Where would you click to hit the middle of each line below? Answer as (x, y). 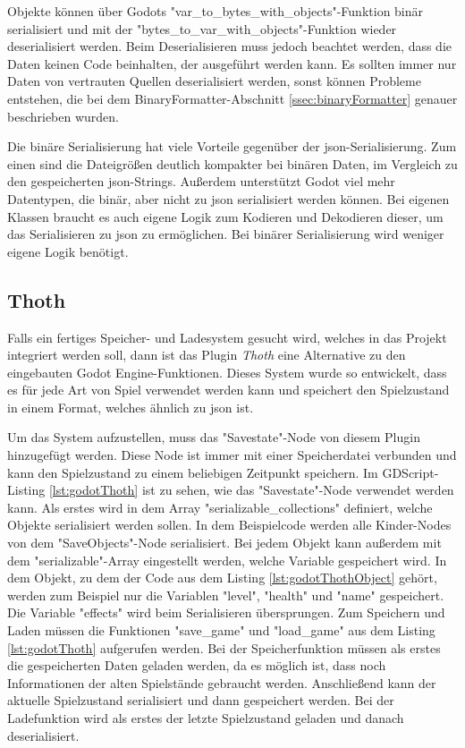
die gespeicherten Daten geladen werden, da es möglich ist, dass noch (197, 665)
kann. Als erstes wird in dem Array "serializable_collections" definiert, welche (220, 507)
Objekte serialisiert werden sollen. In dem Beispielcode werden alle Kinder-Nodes (229, 525)
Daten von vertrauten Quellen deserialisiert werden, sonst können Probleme (214, 81)
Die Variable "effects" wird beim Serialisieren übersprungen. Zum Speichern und (226, 612)
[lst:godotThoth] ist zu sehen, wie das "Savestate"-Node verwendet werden (251, 490)
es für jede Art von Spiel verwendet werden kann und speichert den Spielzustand (228, 390)
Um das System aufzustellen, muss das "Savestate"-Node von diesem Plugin (214, 437)
